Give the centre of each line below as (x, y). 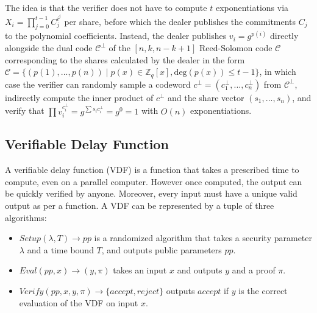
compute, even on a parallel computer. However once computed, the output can (154, 181)
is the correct (263, 291)
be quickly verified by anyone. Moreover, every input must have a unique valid (151, 193)
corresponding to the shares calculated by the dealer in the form (125, 59)
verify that (25, 111)
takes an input (140, 270)
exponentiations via (252, 7)
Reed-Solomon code (236, 48)
